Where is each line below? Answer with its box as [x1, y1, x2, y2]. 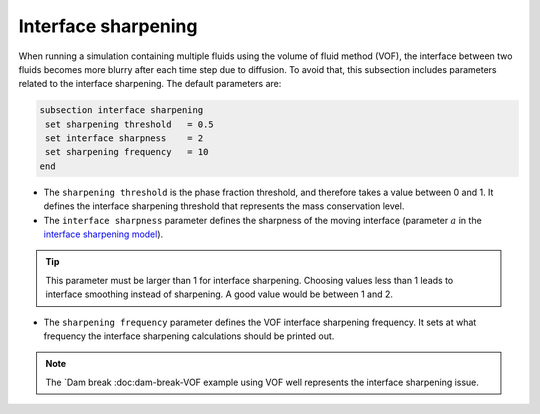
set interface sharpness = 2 [45, 133, 204, 144]
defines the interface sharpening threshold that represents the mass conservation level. [43, 200, 405, 212]
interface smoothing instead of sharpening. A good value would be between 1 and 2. [45, 288, 394, 300]
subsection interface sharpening [39, 105, 204, 116]
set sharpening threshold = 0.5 [45, 118, 214, 130]
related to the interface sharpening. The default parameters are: [18, 78, 282, 90]
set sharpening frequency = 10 [45, 146, 209, 158]
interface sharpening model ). [43, 228, 164, 240]
